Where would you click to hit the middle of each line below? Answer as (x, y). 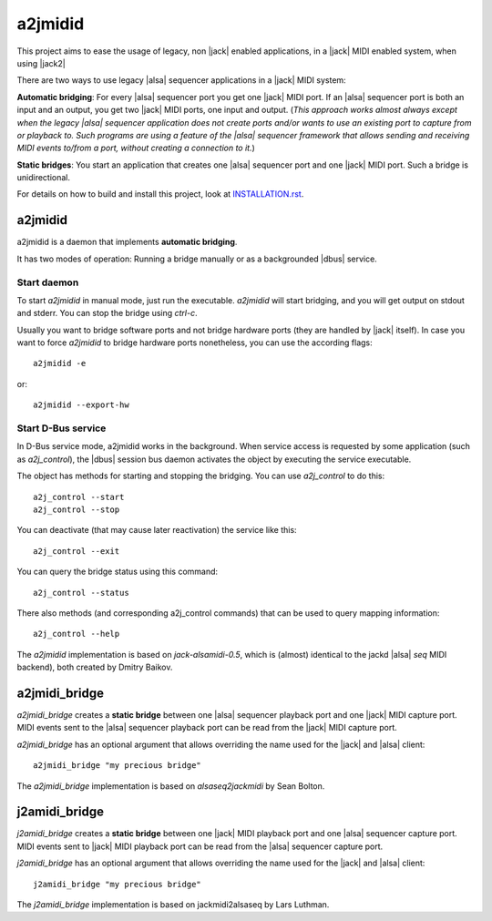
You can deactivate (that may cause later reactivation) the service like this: (157, 530)
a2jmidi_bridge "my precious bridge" (118, 766)
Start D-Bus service (61, 428)
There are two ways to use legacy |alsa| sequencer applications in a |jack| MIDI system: (181, 80)
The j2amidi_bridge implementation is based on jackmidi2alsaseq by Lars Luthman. (173, 905)
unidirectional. (44, 178)
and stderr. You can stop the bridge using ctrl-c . (107, 313)
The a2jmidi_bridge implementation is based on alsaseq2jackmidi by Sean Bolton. (171, 786)
